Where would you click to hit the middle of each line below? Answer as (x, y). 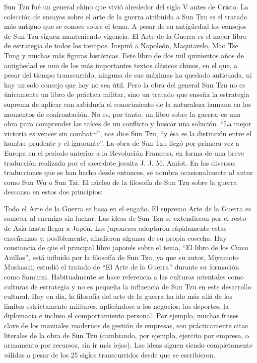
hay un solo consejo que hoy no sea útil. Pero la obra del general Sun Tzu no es (125, 84)
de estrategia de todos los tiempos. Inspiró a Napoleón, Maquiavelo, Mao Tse (121, 45)
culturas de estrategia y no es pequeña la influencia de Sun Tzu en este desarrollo (128, 286)
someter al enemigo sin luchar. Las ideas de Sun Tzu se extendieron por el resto (125, 218)
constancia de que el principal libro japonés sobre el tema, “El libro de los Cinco (126, 247)
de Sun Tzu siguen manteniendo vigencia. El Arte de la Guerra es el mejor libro (125, 36)
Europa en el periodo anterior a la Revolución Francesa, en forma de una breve (124, 152)
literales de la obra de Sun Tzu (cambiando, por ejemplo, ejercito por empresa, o (127, 335)
